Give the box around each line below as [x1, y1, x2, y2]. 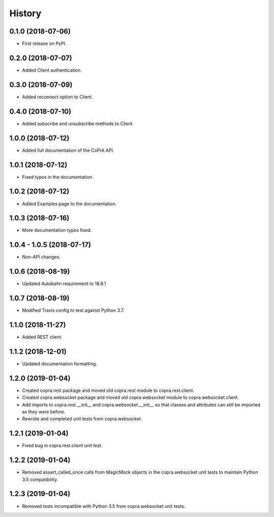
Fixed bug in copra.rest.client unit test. [22, 443, 102, 449]
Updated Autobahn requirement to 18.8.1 [22, 280, 106, 287]
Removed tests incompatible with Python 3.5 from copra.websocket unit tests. [22, 503, 185, 509]
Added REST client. [22, 334, 63, 340]
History [9, 8, 42, 19]
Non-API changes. [22, 254, 61, 260]
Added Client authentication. [22, 67, 82, 73]
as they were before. [22, 409, 65, 415]
